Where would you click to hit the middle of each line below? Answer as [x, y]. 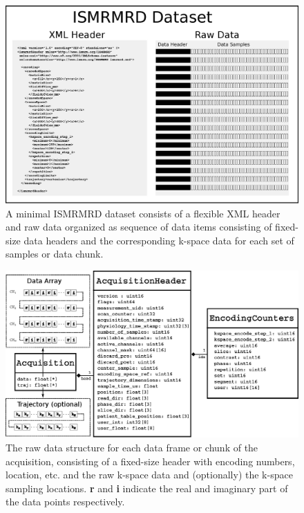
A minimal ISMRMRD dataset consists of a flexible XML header [143, 213]
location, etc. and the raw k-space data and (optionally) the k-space [149, 475]
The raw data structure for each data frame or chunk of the [132, 448]
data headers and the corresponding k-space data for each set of [159, 240]
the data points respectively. [65, 502]
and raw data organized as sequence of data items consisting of [139, 227]
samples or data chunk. [55, 254]
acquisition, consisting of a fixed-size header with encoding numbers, [150, 461]
